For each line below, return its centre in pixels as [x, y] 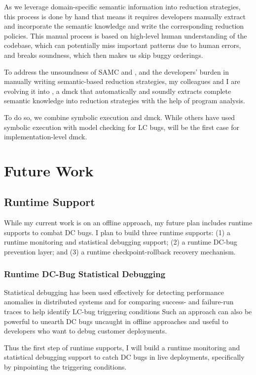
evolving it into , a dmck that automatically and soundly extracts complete [118, 91]
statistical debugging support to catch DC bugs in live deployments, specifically [124, 357]
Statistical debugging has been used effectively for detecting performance [114, 292]
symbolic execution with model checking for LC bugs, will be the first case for [122, 127]
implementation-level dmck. [46, 137]
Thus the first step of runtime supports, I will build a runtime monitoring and [122, 347]
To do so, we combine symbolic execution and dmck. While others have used [120, 117]
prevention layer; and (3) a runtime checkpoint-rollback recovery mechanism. [120, 252]
